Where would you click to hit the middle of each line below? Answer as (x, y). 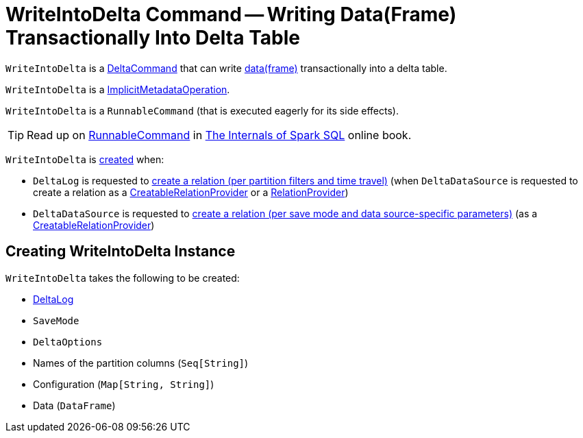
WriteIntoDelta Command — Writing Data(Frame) (231, 14)
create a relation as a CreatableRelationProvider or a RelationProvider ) (191, 192)
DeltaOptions (68, 342)
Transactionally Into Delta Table (153, 38)
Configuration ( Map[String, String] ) (124, 384)
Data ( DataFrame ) (74, 405)
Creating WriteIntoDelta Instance (121, 252)
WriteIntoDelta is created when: (85, 159)
